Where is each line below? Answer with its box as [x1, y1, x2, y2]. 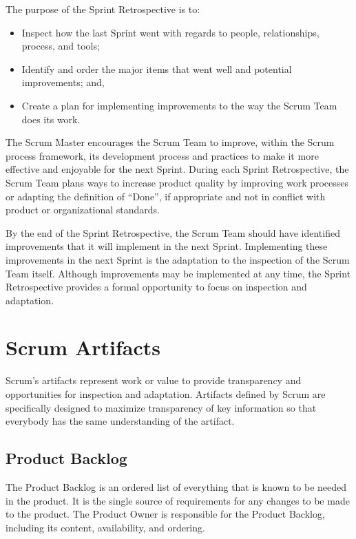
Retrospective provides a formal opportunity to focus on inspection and [6, 279, 307, 294]
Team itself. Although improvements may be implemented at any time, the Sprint [6, 266, 351, 280]
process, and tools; [21, 39, 100, 53]
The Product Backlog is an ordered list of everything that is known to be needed [6, 479, 347, 494]
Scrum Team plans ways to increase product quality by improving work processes [6, 175, 349, 189]
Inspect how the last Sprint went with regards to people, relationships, [21, 25, 320, 39]
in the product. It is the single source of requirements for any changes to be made [6, 493, 350, 507]
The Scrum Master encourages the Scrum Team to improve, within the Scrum [6, 135, 335, 149]
